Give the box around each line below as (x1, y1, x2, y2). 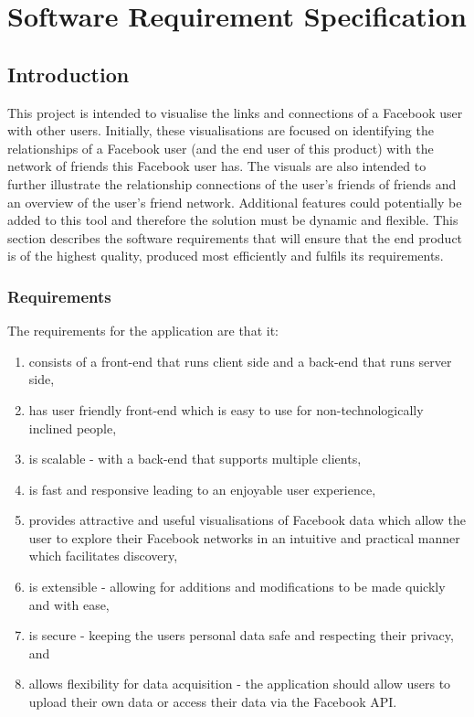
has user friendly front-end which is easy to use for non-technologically (28, 400, 424, 419)
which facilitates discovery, (28, 546, 178, 565)
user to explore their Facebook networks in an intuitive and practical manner (28, 528, 460, 547)
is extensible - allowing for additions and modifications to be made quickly (28, 577, 446, 596)
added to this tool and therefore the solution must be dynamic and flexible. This (7, 210, 458, 230)
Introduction (7, 59, 130, 88)
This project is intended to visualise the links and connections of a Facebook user (7, 102, 463, 122)
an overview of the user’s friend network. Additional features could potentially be (7, 192, 462, 211)
